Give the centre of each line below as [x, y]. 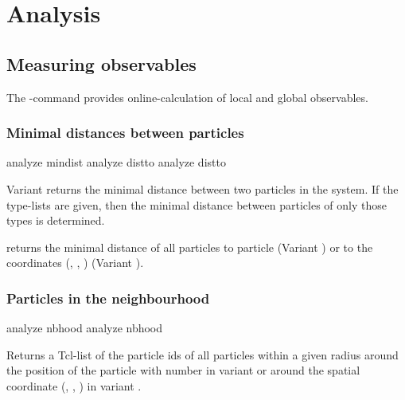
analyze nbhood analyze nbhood [85, 328]
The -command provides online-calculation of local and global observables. [187, 97]
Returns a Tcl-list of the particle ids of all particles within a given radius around [202, 354]
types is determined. [56, 220]
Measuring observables [101, 63]
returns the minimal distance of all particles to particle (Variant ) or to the [190, 247]
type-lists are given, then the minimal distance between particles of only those [197, 204]
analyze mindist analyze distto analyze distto [116, 162]
